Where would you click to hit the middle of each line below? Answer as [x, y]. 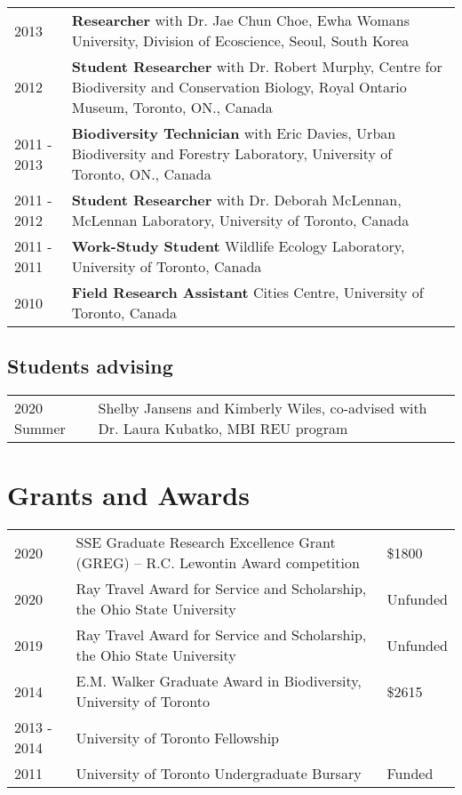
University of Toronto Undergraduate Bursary [219, 774]
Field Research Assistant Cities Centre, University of [247, 292]
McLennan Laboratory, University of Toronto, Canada [240, 220]
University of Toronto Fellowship [177, 737]
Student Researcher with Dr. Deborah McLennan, [236, 200]
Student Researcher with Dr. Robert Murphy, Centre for [257, 66]
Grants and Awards [128, 495]
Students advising [90, 366]
